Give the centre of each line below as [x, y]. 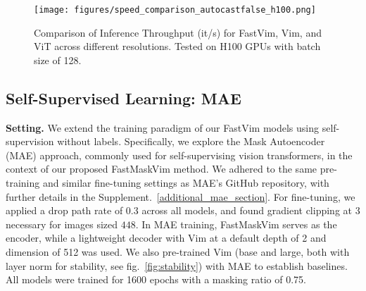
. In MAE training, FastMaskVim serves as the [236, 224]
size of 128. [58, 60]
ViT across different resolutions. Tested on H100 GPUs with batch [177, 46]
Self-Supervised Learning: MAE [124, 98]
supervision [30, 141]
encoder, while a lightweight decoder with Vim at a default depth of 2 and [166, 238]
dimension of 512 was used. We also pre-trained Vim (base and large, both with [178, 251]
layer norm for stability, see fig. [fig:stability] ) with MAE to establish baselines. [177, 265]
